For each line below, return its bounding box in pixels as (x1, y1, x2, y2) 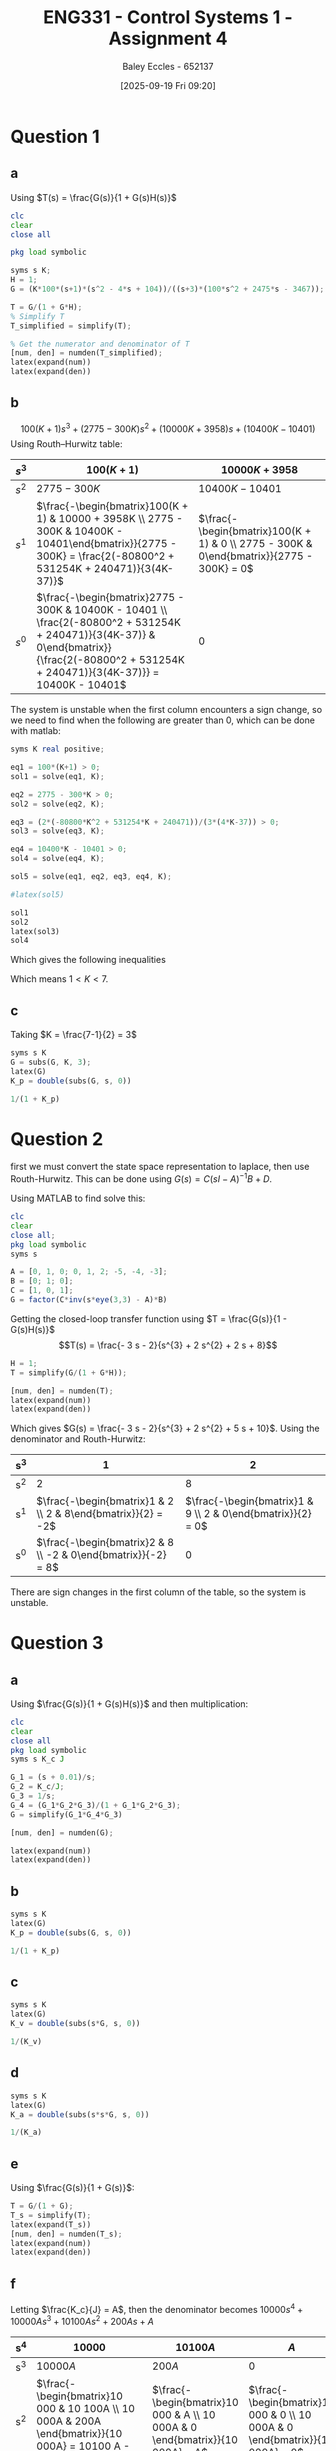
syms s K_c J (10, 1754, 65, 1765)
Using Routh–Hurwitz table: (10, 438, 123, 450)
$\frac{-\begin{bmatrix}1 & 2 (36, 1494, 175, 1508)
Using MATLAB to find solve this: (10, 1192, 146, 1205)
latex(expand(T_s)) (10, 2219, 92, 2230)
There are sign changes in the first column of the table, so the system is (10, 1586, 307, 1598)
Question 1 (10, 125, 100, 148)
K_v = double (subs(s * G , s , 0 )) (10, 2019, 141, 2029)
